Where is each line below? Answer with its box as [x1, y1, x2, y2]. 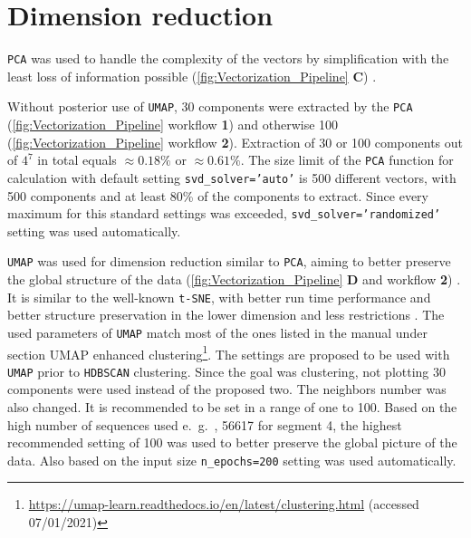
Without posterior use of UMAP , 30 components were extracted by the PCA [7, 97, 413, 116]
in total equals [37, 150, 117, 169]
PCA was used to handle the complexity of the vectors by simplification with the [7, 49, 449, 68]
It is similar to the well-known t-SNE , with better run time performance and [7, 287, 431, 306]
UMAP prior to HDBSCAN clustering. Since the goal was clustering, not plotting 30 [7, 361, 447, 380]
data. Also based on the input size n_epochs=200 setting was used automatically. [7, 450, 457, 469]
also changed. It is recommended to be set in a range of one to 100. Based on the [7, 398, 457, 417]
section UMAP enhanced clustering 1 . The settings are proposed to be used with [7, 341, 450, 363]
